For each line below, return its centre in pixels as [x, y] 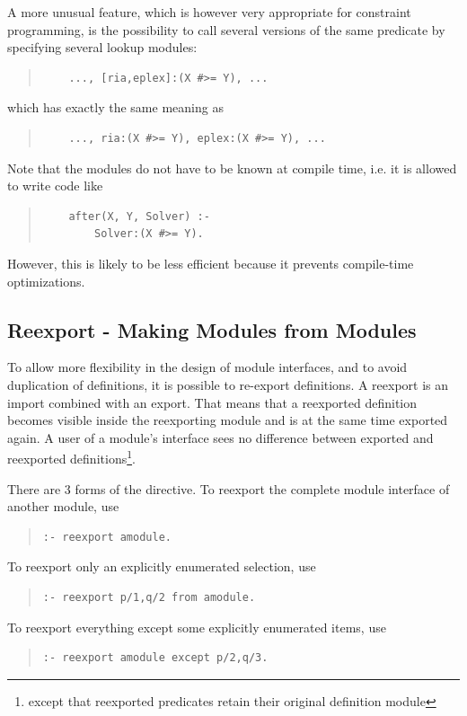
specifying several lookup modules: [102, 47]
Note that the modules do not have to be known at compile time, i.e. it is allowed [232, 168]
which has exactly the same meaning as [115, 107]
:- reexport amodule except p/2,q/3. [155, 658]
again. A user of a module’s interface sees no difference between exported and [220, 437]
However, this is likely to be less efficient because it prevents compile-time [211, 263]
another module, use [63, 506]
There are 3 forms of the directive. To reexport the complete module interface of [229, 488]
